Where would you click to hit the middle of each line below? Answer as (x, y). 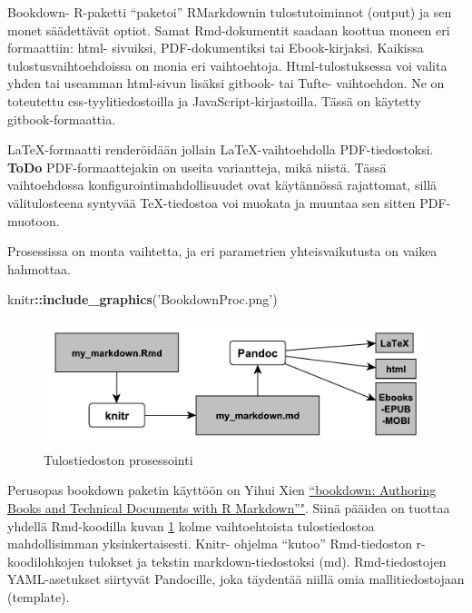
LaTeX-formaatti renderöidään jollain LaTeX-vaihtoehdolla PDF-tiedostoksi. (221, 149)
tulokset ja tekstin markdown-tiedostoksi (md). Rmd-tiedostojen (267, 561)
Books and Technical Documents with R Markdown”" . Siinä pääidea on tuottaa (229, 508)
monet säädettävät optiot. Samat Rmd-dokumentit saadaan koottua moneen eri (229, 30)
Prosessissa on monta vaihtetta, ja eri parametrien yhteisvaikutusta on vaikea (222, 251)
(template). (39, 597)
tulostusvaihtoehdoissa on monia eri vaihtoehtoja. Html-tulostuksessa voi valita (227, 65)
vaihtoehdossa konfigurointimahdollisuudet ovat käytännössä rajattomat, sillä (222, 185)
